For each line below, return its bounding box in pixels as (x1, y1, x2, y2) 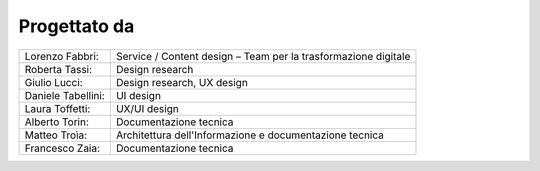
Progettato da (18, 15, 135, 37)
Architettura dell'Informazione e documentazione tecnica (115, 128, 385, 142)
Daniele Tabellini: (24, 88, 105, 102)
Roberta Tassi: (24, 62, 93, 76)
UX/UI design (115, 101, 179, 115)
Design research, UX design (115, 75, 249, 89)
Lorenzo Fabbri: (24, 49, 99, 63)
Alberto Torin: (24, 115, 90, 129)
